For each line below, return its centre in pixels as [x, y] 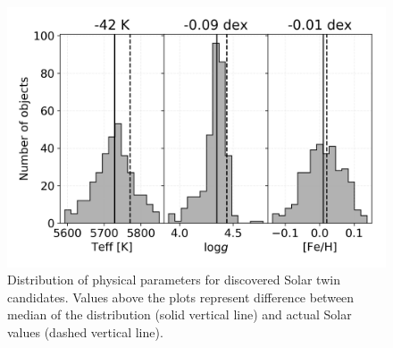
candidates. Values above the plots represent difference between [181, 297]
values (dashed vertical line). [85, 332]
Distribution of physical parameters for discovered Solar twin [174, 280]
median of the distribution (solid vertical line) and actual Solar [180, 314]
